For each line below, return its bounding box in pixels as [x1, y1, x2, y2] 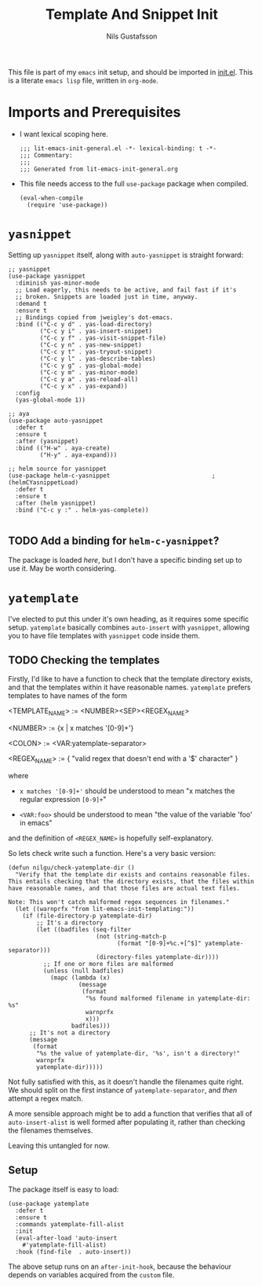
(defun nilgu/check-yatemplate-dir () [8, 863, 135, 872]
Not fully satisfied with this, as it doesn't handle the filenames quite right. [8, 1077, 244, 1086]
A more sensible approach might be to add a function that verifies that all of [8, 1108, 253, 1118]
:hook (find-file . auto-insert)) [15, 1247, 132, 1255]
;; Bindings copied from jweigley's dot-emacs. [15, 313, 174, 321]
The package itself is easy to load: [8, 1185, 119, 1194]
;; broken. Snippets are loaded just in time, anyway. [15, 292, 198, 300]
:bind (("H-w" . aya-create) [15, 444, 111, 452]
